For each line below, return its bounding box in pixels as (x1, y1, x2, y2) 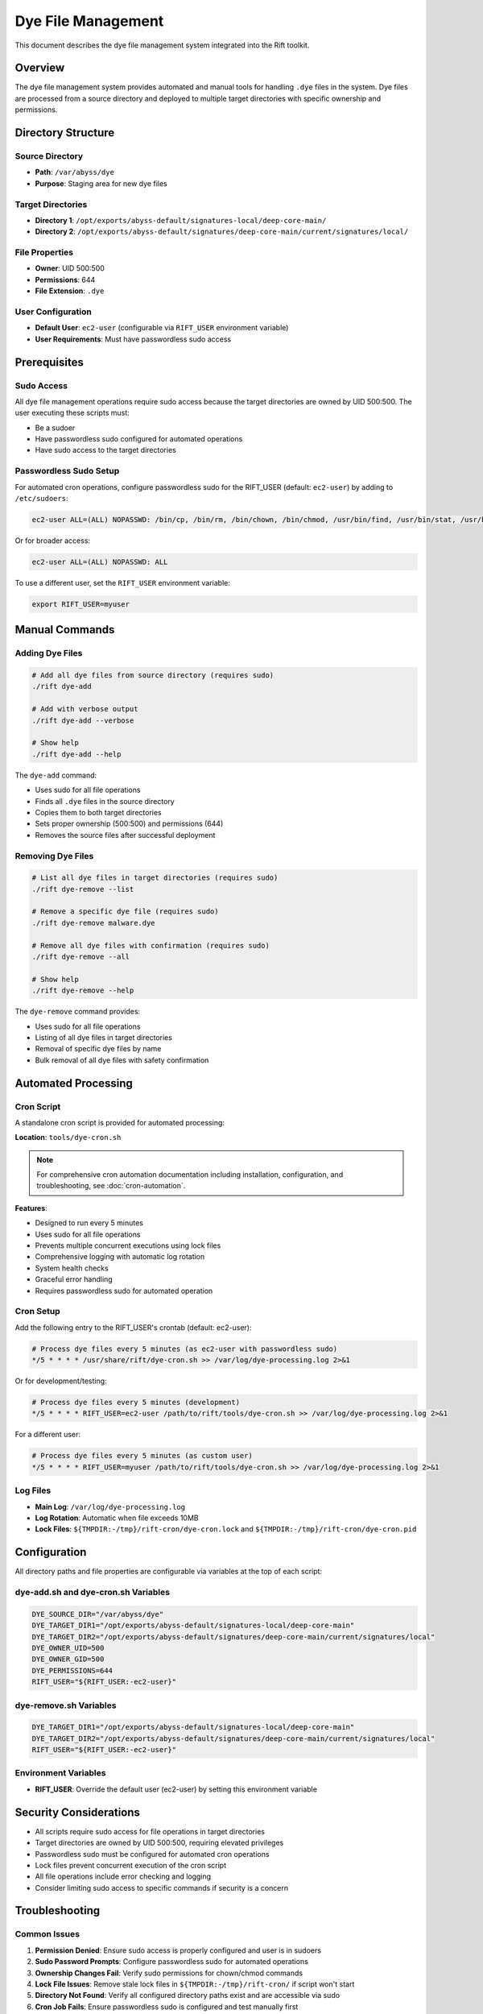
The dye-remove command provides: (14, 1007, 141, 1017)
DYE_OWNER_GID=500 (31, 1655, 105, 1664)
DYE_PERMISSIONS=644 (31, 1666, 113, 1675)
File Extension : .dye (35, 286, 105, 296)
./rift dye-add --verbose (31, 715, 134, 725)
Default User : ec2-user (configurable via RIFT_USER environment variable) (35, 323, 289, 333)
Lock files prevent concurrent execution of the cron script (35, 1860, 227, 1870)
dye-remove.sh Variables (14, 1700, 117, 1711)
